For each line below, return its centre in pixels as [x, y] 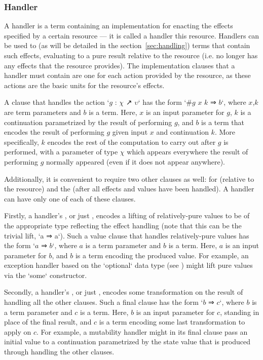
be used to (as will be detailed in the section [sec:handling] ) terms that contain [127, 45]
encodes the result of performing [54, 132]
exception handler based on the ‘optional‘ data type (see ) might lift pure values [128, 265]
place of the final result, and [48, 322]
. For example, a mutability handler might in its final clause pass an [142, 331]
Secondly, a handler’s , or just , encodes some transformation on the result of [124, 292]
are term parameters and [43, 112]
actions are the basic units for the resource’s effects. [84, 85]
